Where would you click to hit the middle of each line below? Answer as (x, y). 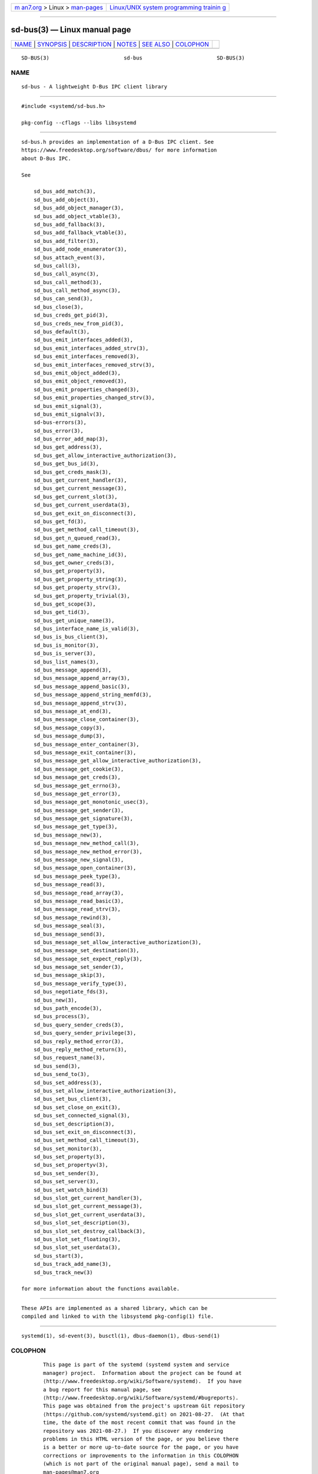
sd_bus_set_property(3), (69, 1157)
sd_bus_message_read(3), (69, 885)
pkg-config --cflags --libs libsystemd (79, 123)
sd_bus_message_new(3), (68, 835)
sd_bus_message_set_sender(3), (79, 967)
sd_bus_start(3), (58, 1256)
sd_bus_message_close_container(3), (86, 720)
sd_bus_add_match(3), (65, 191)
